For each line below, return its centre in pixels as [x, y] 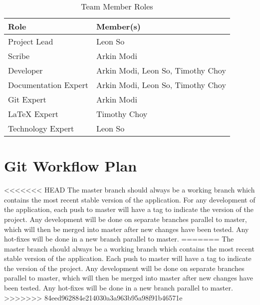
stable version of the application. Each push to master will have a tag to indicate [128, 258]
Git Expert [27, 99]
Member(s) [119, 26]
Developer [25, 70]
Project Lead [31, 41]
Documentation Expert [48, 85]
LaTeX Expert [33, 114]
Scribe [19, 56]
